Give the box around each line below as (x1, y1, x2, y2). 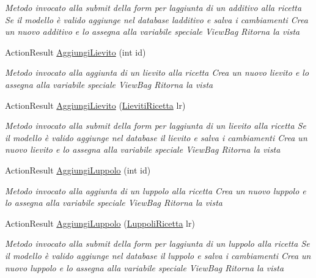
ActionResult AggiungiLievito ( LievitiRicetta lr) (5, 98, 186, 111)
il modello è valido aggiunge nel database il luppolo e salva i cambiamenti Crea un (5, 249, 311, 262)
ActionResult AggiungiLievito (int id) (5, 45, 146, 58)
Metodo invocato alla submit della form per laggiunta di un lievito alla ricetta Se (5, 119, 306, 132)
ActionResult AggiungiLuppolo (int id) (5, 163, 151, 176)
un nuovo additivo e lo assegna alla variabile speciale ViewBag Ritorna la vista (5, 25, 300, 38)
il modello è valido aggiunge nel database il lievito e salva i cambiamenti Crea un (5, 131, 307, 144)
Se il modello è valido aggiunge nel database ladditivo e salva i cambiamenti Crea (5, 13, 308, 26)
